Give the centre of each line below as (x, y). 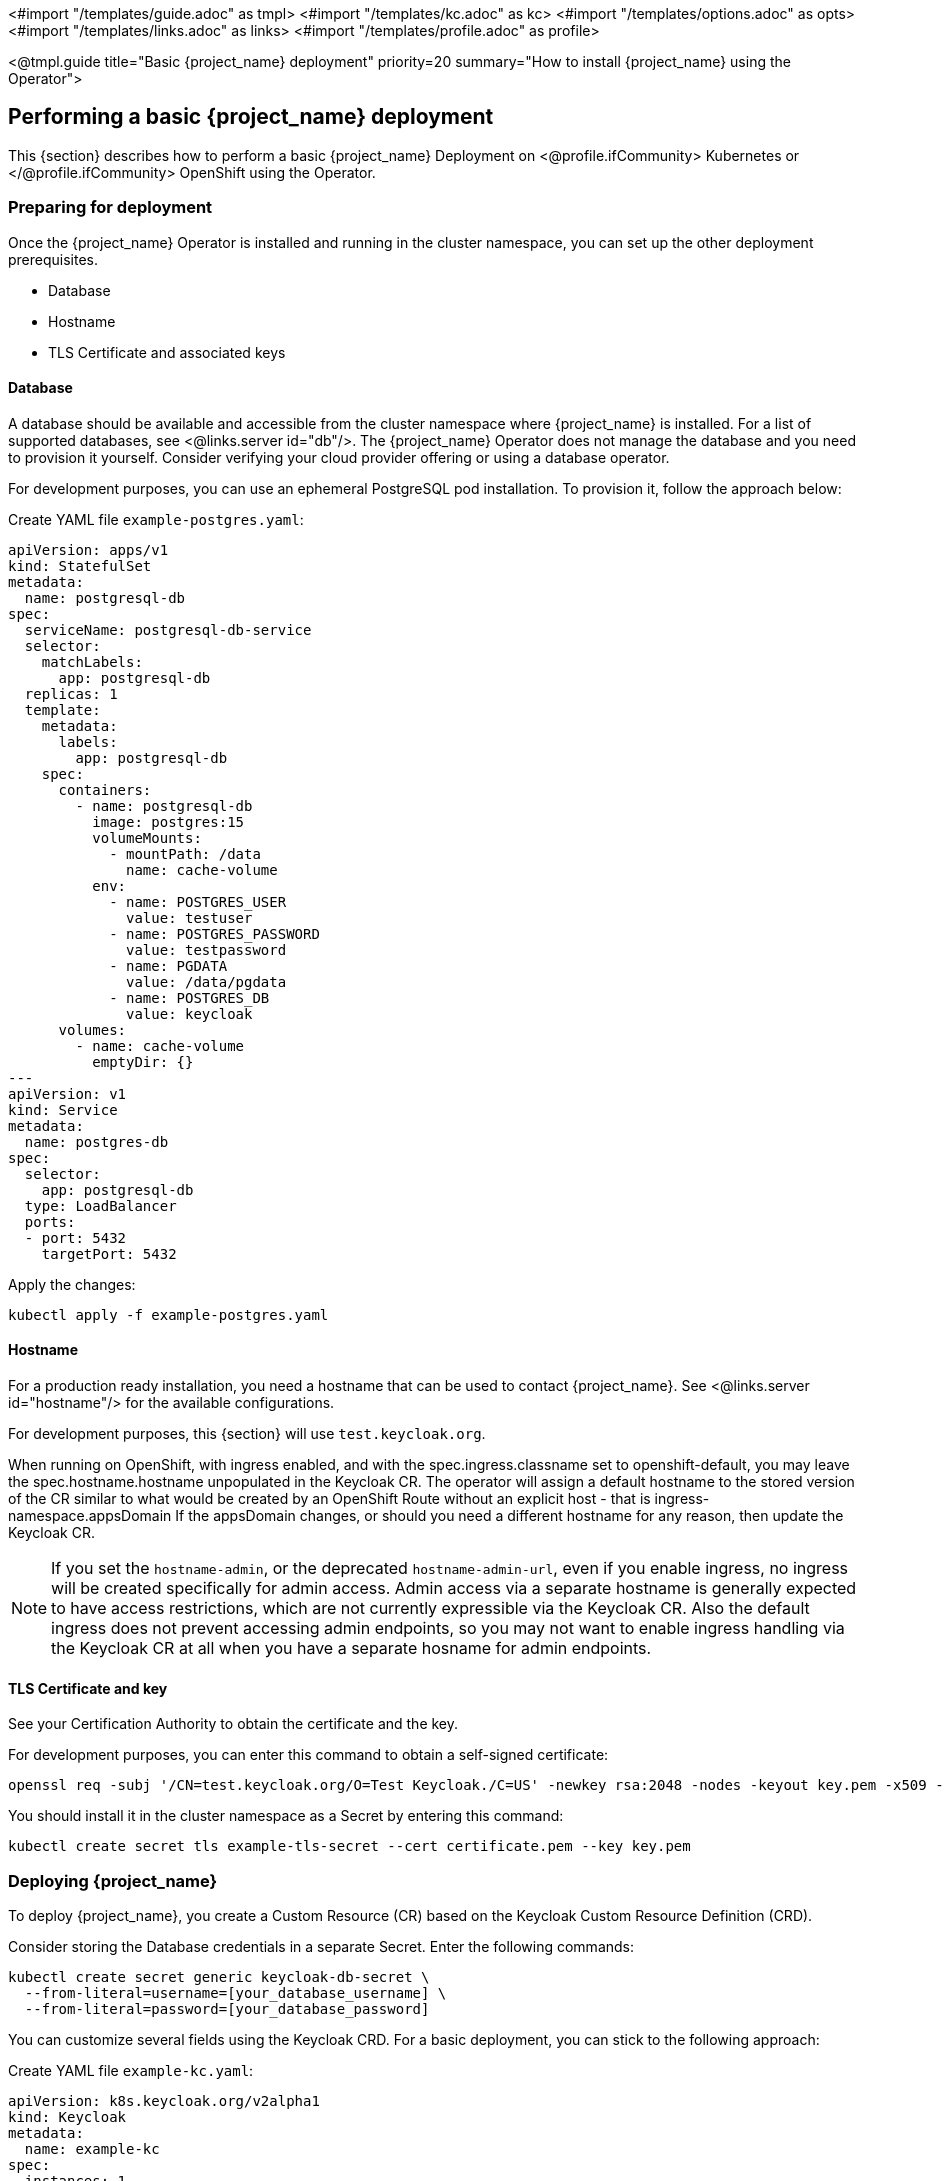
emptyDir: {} (143, 1061)
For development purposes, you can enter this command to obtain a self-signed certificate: (308, 1755)
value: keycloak (189, 1013)
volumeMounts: (147, 837)
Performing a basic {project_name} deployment (251, 117)
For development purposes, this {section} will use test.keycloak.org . (247, 1434)
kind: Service (63, 1109)
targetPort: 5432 (109, 1253)
